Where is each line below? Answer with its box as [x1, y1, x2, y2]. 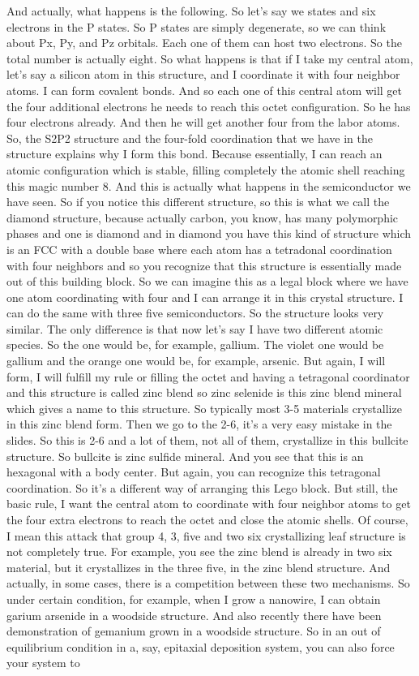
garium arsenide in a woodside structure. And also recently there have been [6, 606, 382, 623]
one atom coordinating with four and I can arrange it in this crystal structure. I [6, 288, 404, 305]
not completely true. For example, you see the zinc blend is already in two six [6, 543, 392, 560]
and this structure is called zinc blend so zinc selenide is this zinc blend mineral [6, 384, 402, 401]
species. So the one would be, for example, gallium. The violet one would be [6, 336, 384, 353]
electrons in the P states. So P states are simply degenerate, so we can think [6, 18, 387, 35]
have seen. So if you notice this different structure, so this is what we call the [6, 193, 390, 210]
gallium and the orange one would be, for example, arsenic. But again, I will [6, 352, 386, 369]
